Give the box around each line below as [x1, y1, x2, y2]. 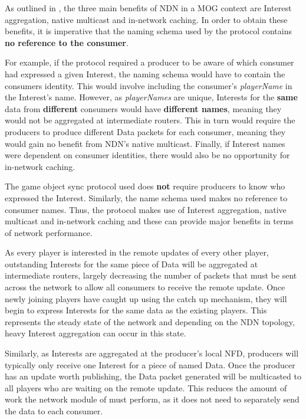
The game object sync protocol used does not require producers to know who [5, 180, 285, 192]
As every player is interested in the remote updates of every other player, [5, 246, 269, 258]
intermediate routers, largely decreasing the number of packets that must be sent [5, 269, 297, 281]
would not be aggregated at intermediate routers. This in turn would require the [5, 114, 295, 126]
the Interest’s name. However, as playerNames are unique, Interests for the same [5, 91, 298, 103]
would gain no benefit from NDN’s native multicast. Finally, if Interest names [5, 137, 285, 149]
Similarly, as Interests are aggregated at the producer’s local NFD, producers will [5, 347, 299, 359]
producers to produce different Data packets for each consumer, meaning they [5, 125, 286, 138]
